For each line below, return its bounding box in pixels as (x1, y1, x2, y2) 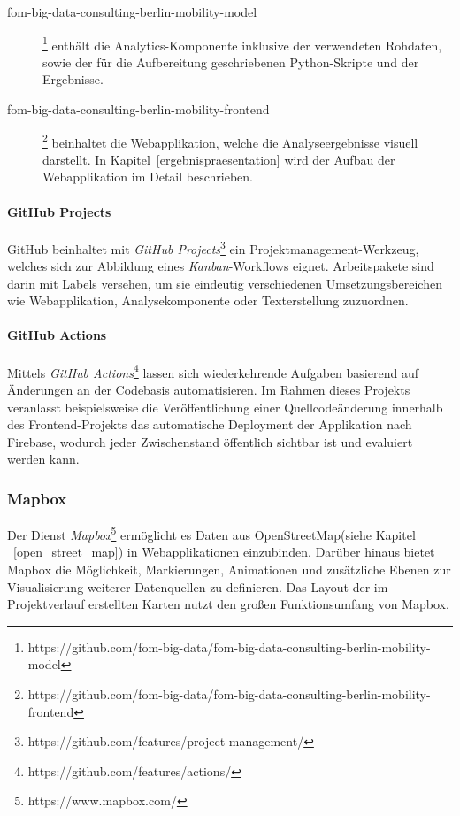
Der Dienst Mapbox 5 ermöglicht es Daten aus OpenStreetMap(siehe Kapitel (7, 523, 416, 543)
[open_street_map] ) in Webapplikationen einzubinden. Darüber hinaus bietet (13, 543, 435, 561)
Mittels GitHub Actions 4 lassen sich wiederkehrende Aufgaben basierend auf (7, 360, 418, 381)
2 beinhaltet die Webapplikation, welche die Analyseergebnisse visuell (42, 130, 418, 151)
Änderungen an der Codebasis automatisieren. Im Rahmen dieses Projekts (7, 380, 410, 398)
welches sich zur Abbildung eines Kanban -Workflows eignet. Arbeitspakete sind (7, 257, 434, 275)
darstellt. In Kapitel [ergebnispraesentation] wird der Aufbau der (42, 150, 395, 168)
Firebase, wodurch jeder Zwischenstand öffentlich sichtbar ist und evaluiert (7, 432, 413, 450)
